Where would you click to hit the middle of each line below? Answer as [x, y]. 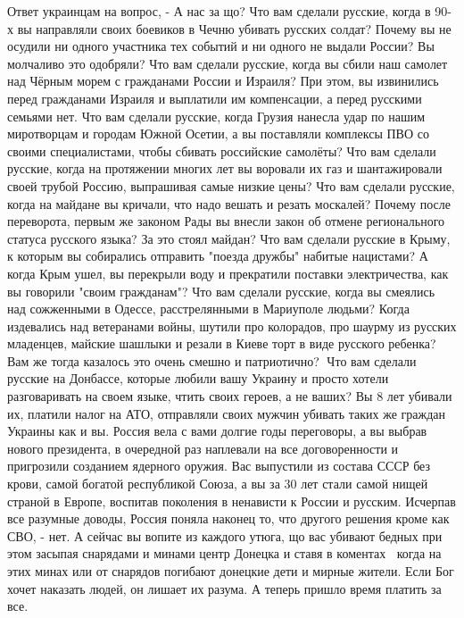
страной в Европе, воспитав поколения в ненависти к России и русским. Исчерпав [232, 501]
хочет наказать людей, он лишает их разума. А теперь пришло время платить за [224, 588]
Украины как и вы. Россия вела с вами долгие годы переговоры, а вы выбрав [217, 431]
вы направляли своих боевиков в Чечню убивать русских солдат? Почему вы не [234, 28]
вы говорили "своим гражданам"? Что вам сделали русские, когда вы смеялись [221, 291]
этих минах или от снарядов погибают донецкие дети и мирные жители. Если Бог [231, 571]
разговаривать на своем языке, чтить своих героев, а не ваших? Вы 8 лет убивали [230, 396]
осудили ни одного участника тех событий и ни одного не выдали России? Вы [221, 46]
